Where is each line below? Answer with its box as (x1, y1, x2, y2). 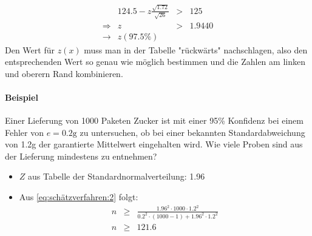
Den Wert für (5, 43, 55, 56)
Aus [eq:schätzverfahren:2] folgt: (19, 190, 138, 203)
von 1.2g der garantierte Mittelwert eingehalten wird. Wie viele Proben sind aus (5, 138, 303, 150)
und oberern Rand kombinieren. (5, 67, 123, 79)
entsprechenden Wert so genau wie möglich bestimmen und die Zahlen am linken (5, 55, 305, 68)
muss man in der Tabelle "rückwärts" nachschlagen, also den (84, 43, 308, 56)
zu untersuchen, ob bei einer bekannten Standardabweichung (80, 126, 305, 138)
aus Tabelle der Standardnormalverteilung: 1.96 (28, 170, 205, 183)
